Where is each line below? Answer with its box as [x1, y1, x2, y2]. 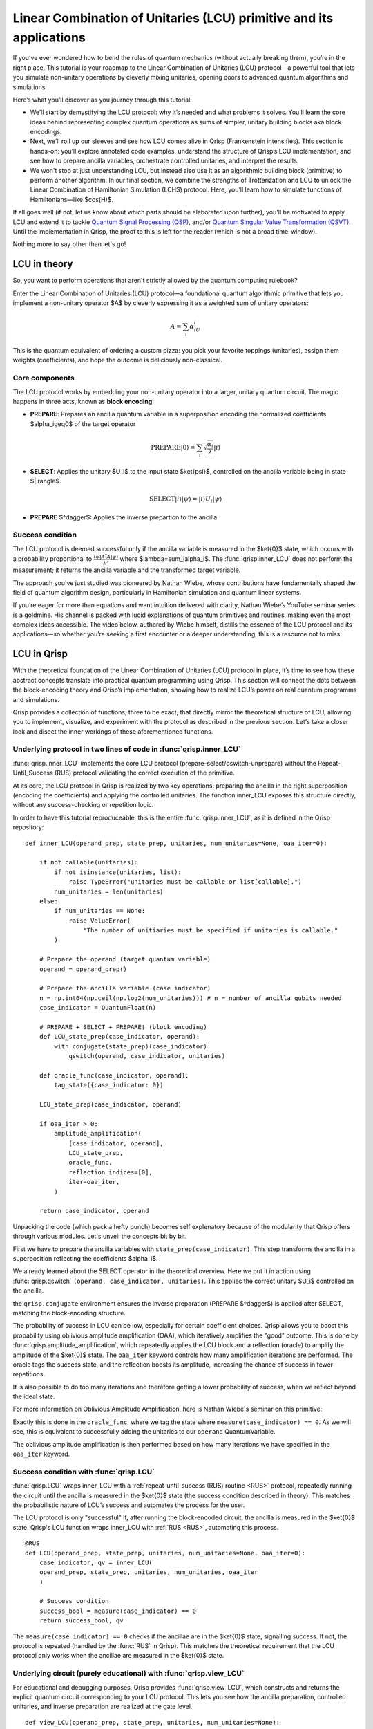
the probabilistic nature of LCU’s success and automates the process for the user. [12, 1501, 245, 1509]
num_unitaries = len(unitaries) [54, 887, 164, 896]
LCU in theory [12, 258, 73, 270]
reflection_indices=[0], [68, 1168, 153, 1176]
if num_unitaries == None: [54, 907, 146, 915]
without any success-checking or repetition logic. [12, 801, 154, 809]
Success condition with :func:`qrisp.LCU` [12, 1467, 155, 1477]
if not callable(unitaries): [39, 858, 138, 867]
